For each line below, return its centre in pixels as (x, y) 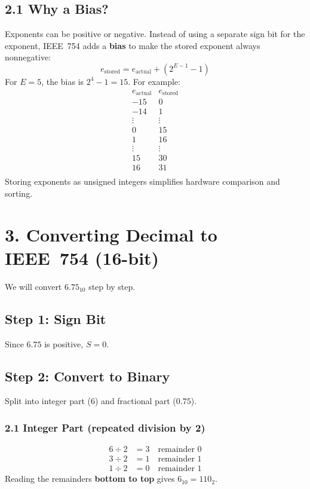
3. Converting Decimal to (111, 234)
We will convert (33, 286)
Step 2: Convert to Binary (88, 376)
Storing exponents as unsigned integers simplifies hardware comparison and (142, 181)
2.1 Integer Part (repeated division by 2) (105, 427)
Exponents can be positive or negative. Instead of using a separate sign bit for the (155, 34)
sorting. (19, 193)
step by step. (112, 286)
